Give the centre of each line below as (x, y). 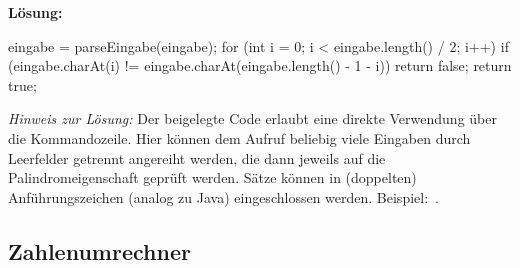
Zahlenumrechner (99, 250)
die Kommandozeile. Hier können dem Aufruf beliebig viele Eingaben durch (239, 137)
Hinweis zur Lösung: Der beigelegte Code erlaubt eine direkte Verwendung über (252, 118)
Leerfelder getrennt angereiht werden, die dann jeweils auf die (197, 157)
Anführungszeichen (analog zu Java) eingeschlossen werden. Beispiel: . (223, 196)
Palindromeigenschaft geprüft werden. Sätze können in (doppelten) (212, 177)
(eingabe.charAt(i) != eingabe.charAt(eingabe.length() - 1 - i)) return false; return (260, 65)
